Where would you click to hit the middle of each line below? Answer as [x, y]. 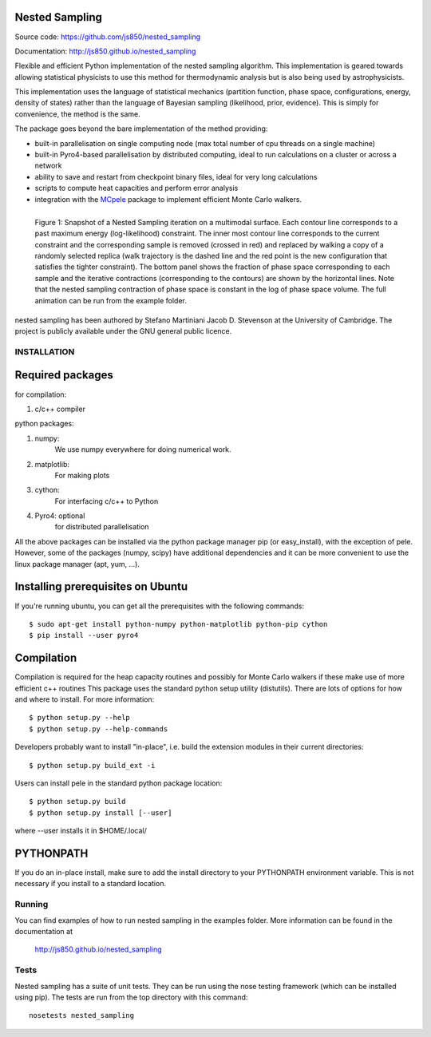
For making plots [82, 475]
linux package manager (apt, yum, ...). [77, 564]
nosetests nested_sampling [82, 1015]
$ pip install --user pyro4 [84, 635]
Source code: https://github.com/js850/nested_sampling [108, 37]
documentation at [44, 931]
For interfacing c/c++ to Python [107, 501]
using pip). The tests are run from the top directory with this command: [131, 997]
